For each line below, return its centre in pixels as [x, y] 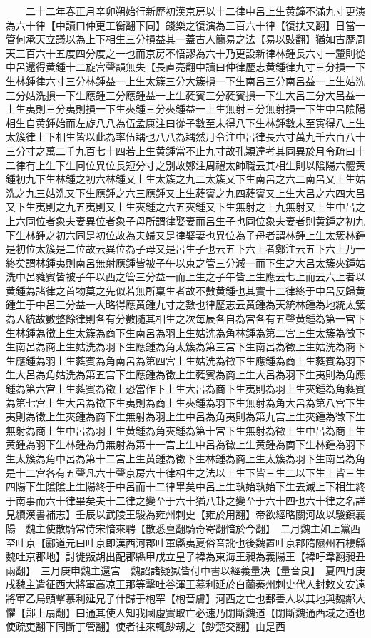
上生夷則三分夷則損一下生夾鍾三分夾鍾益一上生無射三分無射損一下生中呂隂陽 [185, 109]
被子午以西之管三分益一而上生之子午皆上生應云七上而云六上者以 [215, 277]
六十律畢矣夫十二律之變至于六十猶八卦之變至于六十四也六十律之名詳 [205, 500]
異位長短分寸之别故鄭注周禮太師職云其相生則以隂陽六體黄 [230, 164]
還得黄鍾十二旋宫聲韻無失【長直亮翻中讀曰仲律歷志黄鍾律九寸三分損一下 [195, 67]
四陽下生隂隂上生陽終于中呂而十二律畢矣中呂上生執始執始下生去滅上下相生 [181, 486]
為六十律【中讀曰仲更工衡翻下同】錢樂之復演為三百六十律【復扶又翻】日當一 [185, 25]
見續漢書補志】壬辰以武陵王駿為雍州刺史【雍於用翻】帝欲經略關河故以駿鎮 [181, 514]
